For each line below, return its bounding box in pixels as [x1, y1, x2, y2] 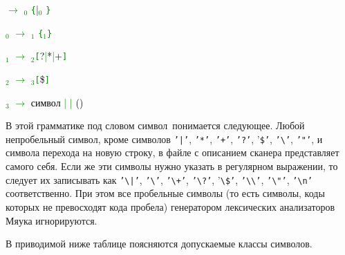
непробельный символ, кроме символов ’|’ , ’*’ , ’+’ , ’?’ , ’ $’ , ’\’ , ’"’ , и [6, 131, 323, 146]
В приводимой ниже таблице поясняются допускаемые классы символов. [6, 236, 313, 251]
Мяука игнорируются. [6, 213, 97, 227]
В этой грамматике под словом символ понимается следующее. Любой [6, 118, 305, 133]
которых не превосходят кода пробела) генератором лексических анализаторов [6, 199, 335, 214]
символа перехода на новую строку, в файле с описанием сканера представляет [6, 145, 339, 160]
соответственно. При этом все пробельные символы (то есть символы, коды [6, 186, 325, 200]
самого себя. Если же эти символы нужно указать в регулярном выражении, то [6, 159, 338, 173]
